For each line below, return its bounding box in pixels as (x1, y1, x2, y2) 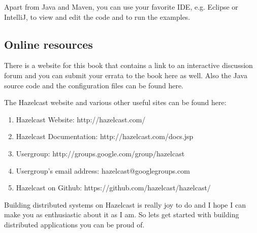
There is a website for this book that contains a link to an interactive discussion (4, 60, 253, 71)
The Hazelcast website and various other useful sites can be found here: (4, 97, 227, 108)
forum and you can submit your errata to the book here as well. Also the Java (4, 70, 247, 80)
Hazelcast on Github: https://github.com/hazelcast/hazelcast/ (16, 182, 211, 193)
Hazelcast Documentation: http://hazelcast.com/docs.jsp (16, 131, 194, 142)
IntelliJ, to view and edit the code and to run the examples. (4, 11, 190, 22)
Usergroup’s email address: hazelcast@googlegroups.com (16, 165, 190, 176)
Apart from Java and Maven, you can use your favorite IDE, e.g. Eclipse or (4, 2, 238, 12)
